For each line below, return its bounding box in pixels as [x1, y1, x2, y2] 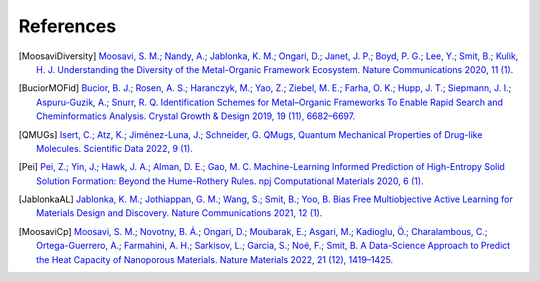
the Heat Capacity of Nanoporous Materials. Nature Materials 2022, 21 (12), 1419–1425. [36, 253, 394, 265]
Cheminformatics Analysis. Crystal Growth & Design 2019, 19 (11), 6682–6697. [36, 110, 356, 122]
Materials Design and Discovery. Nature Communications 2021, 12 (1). [36, 207, 323, 219]
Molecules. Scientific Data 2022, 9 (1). [36, 142, 194, 154]
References [18, 15, 117, 37]
